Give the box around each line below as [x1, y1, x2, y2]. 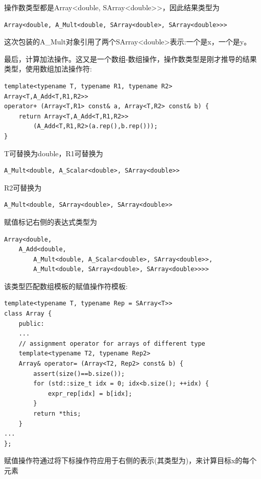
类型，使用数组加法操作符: [4, 63, 92, 74]
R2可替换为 [4, 182, 42, 193]
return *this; [33, 410, 81, 417]
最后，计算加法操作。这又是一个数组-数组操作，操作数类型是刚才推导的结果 [4, 53, 257, 64]
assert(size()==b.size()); [33, 370, 125, 377]
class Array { [4, 310, 52, 318]
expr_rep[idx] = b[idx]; [48, 390, 132, 397]
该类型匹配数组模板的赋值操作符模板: [4, 280, 128, 291]
